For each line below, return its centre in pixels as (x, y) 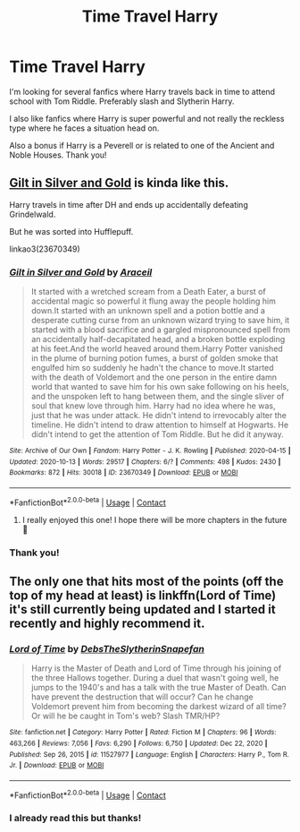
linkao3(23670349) (45, 249)
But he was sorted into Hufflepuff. (71, 231)
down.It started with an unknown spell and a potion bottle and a (148, 311)
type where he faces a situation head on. (84, 128)
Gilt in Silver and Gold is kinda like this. (119, 183)
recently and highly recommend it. (107, 623)
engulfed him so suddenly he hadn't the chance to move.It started (152, 368)
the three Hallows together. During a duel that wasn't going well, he (155, 678)
